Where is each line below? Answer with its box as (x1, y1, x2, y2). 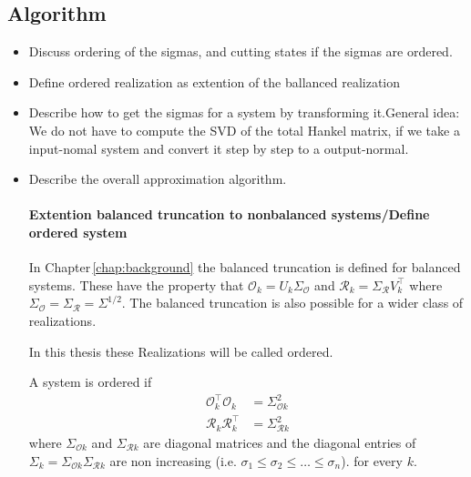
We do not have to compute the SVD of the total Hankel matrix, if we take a (28, 120, 460, 139)
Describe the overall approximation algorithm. (28, 169, 287, 188)
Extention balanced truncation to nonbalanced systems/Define (28, 205, 430, 224)
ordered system (28, 222, 128, 241)
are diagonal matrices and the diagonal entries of (143, 432, 416, 452)
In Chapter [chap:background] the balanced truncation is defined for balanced (28, 258, 461, 277)
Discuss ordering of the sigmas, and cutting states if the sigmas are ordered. (28, 42, 453, 61)
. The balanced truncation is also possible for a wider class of (121, 293, 464, 312)
